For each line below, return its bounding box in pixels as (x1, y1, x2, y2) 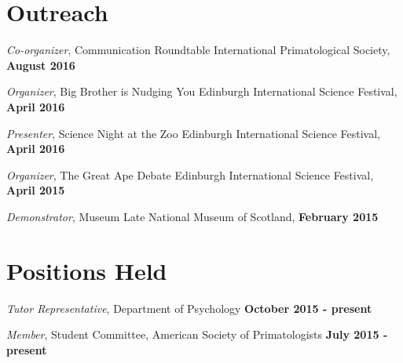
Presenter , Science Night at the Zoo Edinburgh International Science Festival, (6, 125, 380, 141)
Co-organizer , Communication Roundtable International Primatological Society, (6, 42, 390, 58)
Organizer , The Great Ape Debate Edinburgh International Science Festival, (6, 166, 374, 183)
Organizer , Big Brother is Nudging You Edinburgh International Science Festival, (6, 83, 398, 100)
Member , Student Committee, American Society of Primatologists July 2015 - (6, 326, 388, 343)
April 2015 (6, 182, 65, 198)
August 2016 (6, 56, 75, 73)
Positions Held (6, 254, 167, 286)
